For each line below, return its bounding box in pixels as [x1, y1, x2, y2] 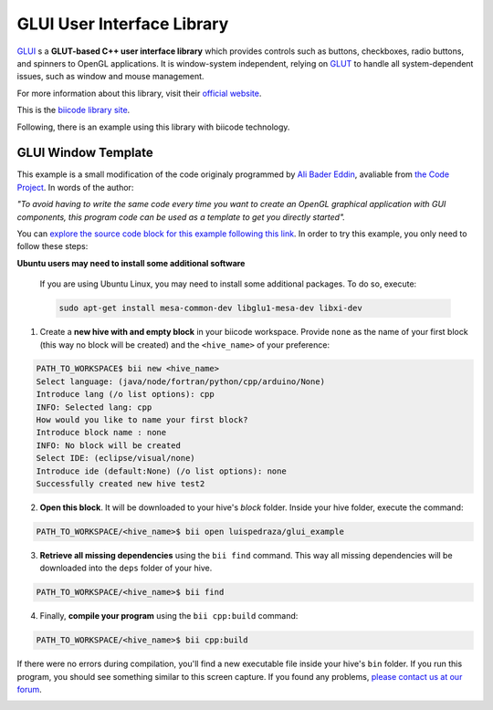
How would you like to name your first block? [36, 415, 248, 425]
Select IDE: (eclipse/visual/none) [36, 453, 195, 464]
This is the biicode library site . [16, 105, 131, 116]
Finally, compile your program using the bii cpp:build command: [39, 611, 299, 621]
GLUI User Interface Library [16, 14, 229, 34]
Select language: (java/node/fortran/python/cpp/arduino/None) [36, 376, 326, 387]
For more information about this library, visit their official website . [16, 88, 262, 99]
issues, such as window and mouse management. [16, 71, 205, 82]
